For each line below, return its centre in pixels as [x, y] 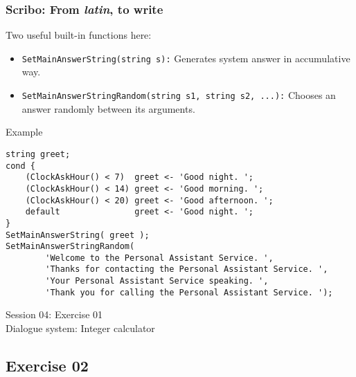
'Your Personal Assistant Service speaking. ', [157, 281]
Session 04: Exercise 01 [54, 314]
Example [24, 132]
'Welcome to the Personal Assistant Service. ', [159, 258]
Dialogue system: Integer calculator [80, 328]
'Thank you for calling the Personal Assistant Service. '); [189, 292]
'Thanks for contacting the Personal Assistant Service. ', [187, 269]
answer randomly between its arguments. [108, 108]
